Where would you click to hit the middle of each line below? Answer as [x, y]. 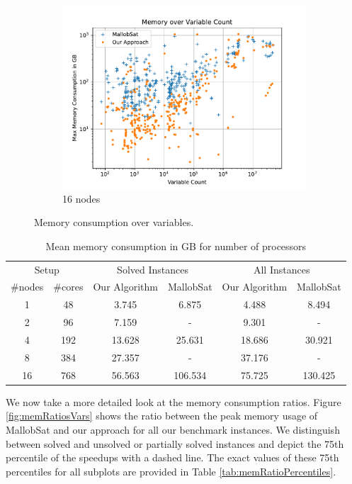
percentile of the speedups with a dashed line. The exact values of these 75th [172, 457]
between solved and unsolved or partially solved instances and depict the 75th [175, 443]
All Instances [282, 269]
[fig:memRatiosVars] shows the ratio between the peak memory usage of [162, 416]
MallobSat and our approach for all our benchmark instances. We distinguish [173, 429]
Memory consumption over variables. [114, 222]
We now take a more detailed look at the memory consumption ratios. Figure [174, 401]
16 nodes [81, 198]
